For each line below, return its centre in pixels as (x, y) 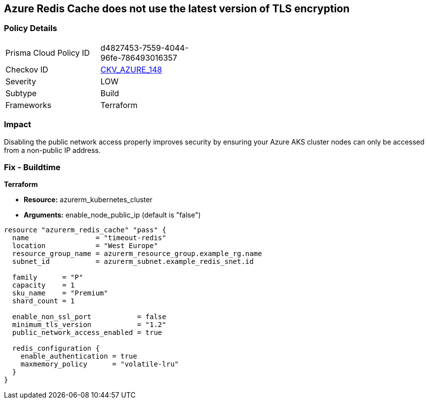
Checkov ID (27, 69)
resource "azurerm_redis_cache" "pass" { (85, 230)
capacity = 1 (43, 285)
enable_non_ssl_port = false (89, 317)
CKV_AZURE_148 (131, 69)
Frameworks (28, 105)
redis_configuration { (56, 348)
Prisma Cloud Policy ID (48, 53)
